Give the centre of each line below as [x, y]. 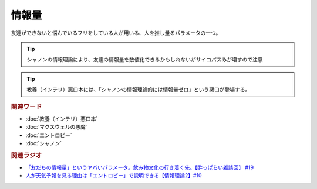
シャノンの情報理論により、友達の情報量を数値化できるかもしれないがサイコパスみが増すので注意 [145, 60]
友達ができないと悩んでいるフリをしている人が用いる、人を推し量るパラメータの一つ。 [116, 33]
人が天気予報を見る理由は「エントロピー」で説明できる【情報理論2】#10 [114, 176]
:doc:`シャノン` [44, 143]
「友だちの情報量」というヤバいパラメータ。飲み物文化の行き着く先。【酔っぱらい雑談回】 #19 [140, 167]
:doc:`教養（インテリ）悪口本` [62, 118]
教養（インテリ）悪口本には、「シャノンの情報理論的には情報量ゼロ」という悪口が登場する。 [139, 90]
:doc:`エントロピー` [49, 135]
